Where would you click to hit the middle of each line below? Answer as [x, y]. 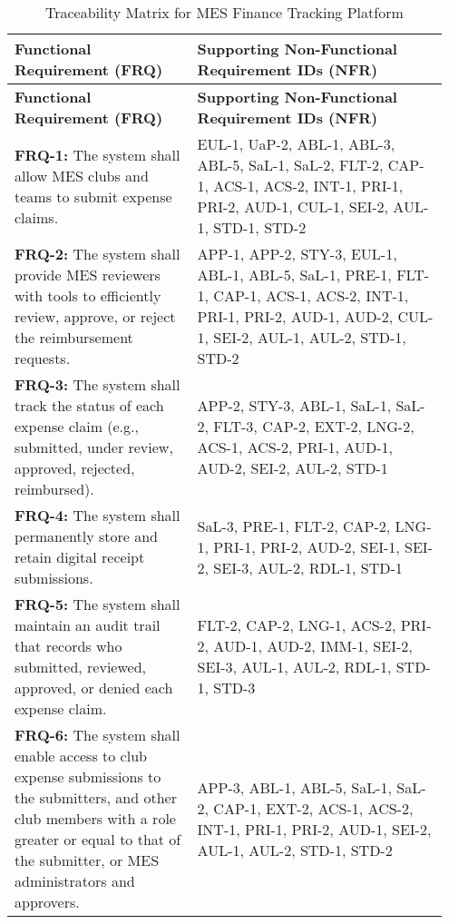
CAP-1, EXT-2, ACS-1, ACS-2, [313, 808]
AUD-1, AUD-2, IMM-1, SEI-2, [313, 646]
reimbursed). [54, 489]
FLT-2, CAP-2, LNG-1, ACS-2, [297, 625]
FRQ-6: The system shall [98, 735]
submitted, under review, [94, 447]
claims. [37, 217]
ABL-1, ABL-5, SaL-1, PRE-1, [294, 275]
